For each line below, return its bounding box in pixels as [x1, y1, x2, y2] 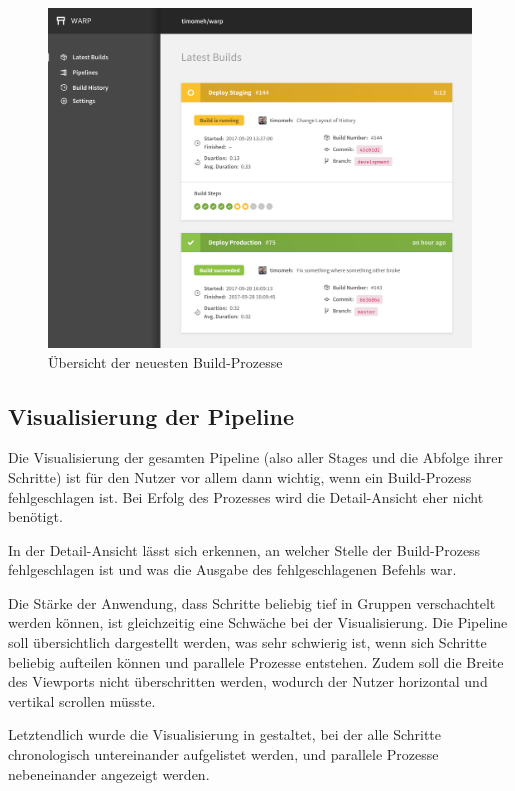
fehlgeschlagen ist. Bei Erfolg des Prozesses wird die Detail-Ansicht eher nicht [8, 486, 484, 507]
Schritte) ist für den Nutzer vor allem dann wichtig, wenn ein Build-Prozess [8, 466, 472, 487]
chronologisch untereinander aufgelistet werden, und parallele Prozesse [8, 744, 439, 765]
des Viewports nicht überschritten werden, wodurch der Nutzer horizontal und [8, 671, 488, 692]
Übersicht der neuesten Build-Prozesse [48, 351, 283, 372]
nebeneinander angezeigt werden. [8, 763, 210, 784]
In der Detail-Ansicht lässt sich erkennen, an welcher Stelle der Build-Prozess [8, 539, 481, 560]
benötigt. [8, 506, 63, 527]
